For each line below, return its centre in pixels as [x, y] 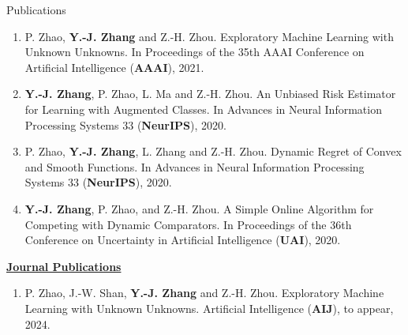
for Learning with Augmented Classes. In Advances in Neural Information [203, 109]
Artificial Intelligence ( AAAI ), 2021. [114, 67]
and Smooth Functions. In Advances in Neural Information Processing [195, 166]
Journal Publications [64, 266]
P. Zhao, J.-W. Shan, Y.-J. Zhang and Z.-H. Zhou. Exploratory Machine [204, 293]
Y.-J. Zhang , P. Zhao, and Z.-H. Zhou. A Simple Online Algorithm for [199, 208]
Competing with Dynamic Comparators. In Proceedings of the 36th [188, 224]
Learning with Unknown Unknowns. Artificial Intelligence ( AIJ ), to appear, [209, 308]
